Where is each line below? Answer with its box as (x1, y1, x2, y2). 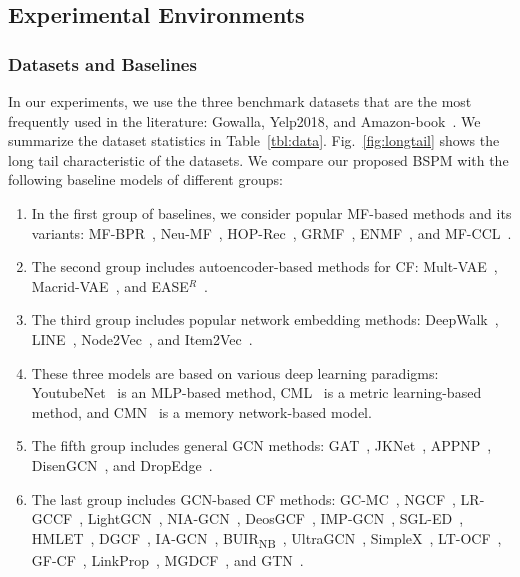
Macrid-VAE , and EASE (31, 275, 189, 296)
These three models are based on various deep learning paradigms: (31, 362, 439, 383)
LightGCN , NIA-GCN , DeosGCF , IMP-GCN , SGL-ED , (87, 508, 464, 529)
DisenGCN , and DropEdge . (31, 454, 213, 475)
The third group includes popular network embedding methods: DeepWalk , (31, 309, 499, 330)
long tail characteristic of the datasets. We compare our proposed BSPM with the (8, 149, 509, 170)
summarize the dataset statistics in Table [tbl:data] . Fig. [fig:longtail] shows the (8, 130, 500, 151)
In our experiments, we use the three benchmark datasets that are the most (8, 91, 472, 111)
